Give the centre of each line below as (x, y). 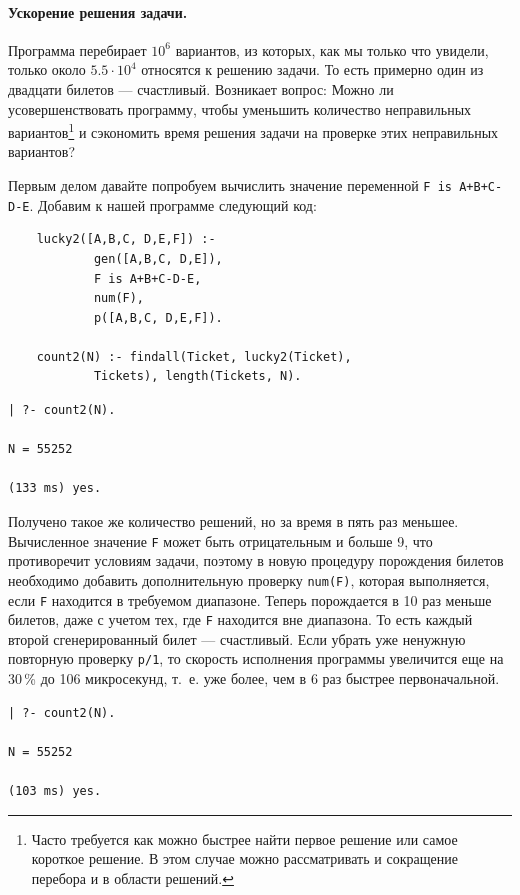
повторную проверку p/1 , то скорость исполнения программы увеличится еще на (256, 658)
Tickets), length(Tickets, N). (197, 376)
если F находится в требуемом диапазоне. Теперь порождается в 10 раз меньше (250, 599)
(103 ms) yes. (55, 791)
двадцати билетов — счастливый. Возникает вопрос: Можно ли (201, 88)
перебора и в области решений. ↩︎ (132, 877)
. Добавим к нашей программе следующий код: (173, 204)
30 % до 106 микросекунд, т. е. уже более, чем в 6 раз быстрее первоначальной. (254, 678)
